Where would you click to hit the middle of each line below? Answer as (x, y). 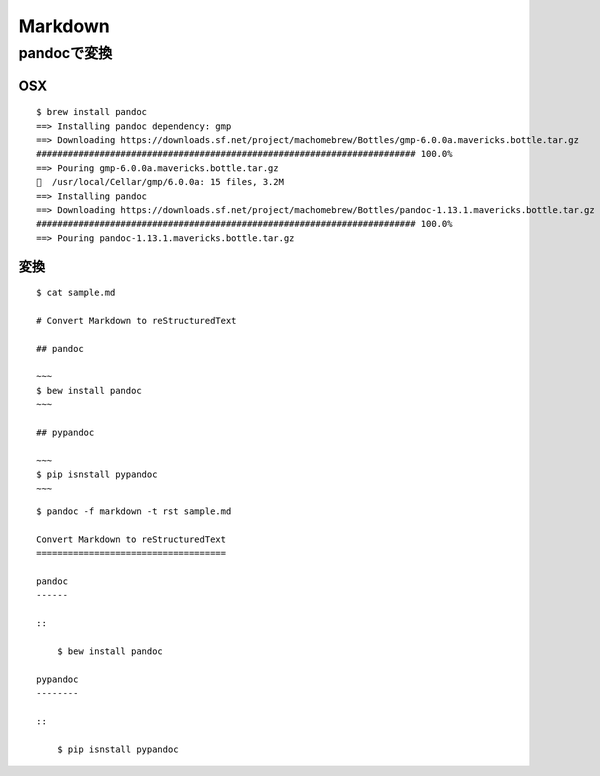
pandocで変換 (65, 53)
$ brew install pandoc (92, 112)
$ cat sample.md (76, 293)
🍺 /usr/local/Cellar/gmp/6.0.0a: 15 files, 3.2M (160, 182)
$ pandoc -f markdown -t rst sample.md (134, 511)
